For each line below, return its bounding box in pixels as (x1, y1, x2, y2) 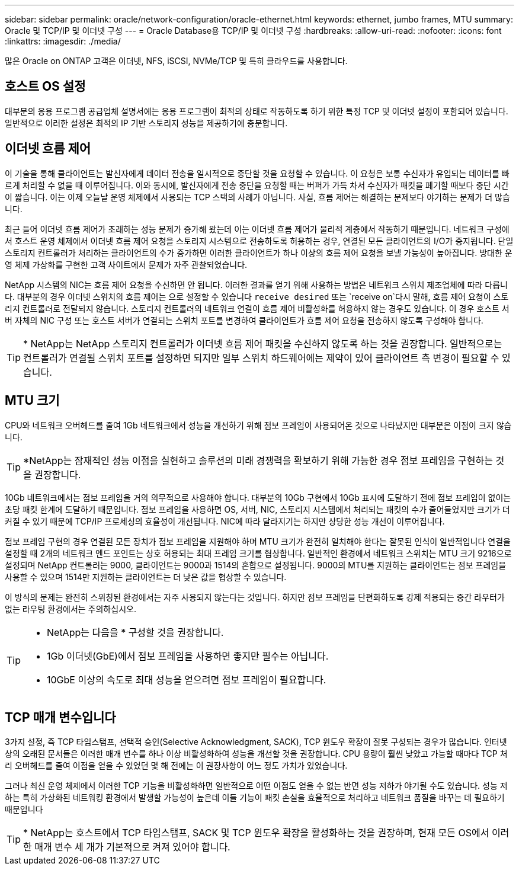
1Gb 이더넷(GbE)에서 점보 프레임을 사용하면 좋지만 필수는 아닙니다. (47, 650, 329, 662)
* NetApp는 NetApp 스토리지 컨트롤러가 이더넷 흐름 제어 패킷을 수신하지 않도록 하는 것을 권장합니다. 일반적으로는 (23, 337, 502, 350)
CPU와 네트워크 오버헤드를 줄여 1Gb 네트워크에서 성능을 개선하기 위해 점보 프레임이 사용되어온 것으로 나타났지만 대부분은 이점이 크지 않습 (5, 420, 512, 430)
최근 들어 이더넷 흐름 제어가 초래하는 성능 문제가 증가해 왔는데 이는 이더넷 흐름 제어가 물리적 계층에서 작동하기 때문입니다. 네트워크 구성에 (5, 223, 510, 234)
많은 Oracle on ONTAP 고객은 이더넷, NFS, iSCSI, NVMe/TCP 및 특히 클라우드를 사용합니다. (5, 56, 348, 66)
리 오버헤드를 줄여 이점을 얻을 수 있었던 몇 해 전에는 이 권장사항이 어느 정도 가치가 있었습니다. (5, 760, 348, 771)
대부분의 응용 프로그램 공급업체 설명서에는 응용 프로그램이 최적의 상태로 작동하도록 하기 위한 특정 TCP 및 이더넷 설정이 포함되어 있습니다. (5, 105, 508, 116)
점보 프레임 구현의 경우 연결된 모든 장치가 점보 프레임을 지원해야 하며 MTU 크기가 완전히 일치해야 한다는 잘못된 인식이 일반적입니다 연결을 (5, 536, 511, 546)
